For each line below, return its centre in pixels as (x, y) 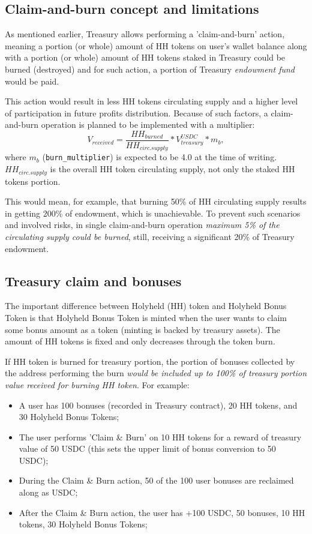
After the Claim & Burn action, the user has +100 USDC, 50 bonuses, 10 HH (162, 512)
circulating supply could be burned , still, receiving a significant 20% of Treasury (150, 236)
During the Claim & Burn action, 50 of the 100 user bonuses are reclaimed (156, 480)
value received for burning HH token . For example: (97, 384)
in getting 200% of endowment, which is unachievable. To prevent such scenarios (153, 213)
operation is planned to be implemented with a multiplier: (148, 124)
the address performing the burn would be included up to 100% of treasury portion (156, 373)
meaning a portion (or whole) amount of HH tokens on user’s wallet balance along (156, 45)
